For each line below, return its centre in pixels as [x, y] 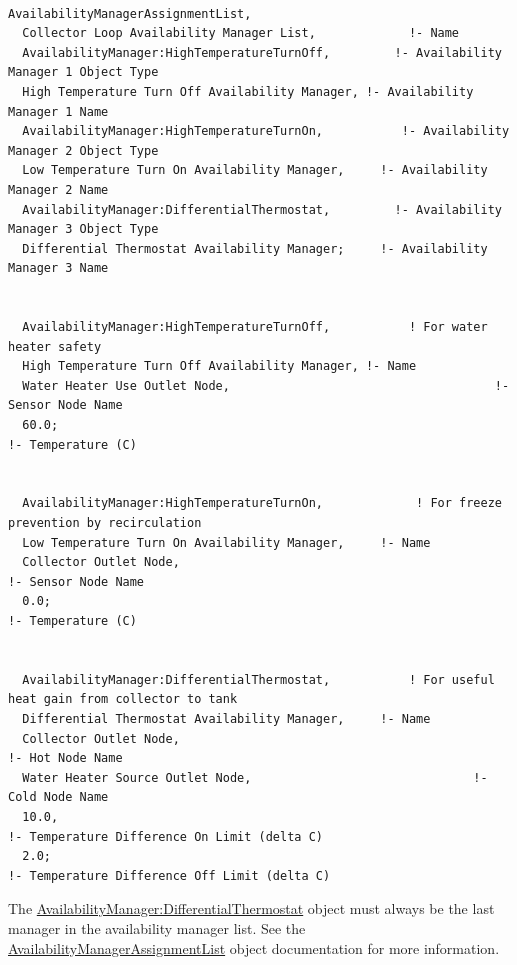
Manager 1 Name [58, 111]
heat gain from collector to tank [123, 699]
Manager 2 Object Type [83, 150]
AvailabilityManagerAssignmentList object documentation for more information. [254, 947]
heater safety [55, 346]
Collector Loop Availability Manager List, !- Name [241, 33]
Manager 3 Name [58, 268]
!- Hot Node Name [65, 758]
